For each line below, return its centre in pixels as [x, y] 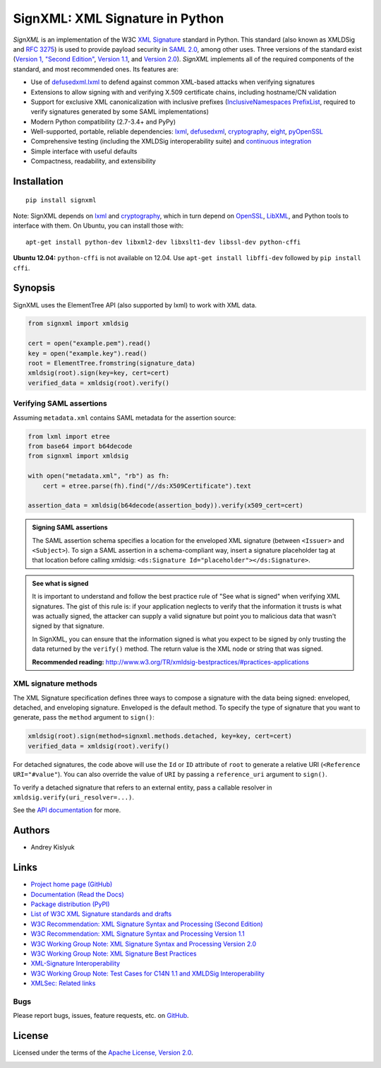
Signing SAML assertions [70, 527]
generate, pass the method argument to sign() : [84, 717]
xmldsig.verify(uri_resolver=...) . [73, 797]
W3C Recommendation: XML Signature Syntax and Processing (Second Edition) [147, 924]
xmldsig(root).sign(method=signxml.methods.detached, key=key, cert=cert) [160, 736]
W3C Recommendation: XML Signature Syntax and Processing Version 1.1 [138, 934]
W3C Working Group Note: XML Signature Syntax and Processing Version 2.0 [144, 944]
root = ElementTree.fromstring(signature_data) [111, 363]
